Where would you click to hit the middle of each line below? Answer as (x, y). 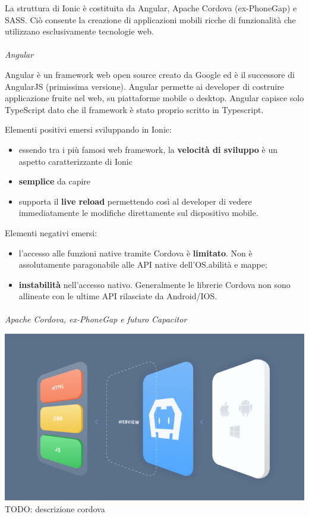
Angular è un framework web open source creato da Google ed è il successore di (150, 74)
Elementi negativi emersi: (51, 232)
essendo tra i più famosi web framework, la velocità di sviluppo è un (148, 149)
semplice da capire (55, 181)
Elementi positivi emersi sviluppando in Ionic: (88, 129)
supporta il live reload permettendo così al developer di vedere (135, 201)
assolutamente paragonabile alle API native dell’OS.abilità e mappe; (143, 264)
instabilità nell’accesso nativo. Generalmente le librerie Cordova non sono (154, 284)
